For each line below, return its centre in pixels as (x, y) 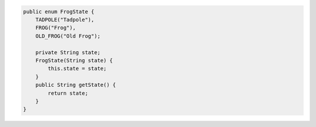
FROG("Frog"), (56, 28)
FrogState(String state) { (74, 60)
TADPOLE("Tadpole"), (65, 20)
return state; (68, 93)
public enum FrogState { (59, 11)
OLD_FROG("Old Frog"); (68, 36)
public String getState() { (76, 85)
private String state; (68, 52)
